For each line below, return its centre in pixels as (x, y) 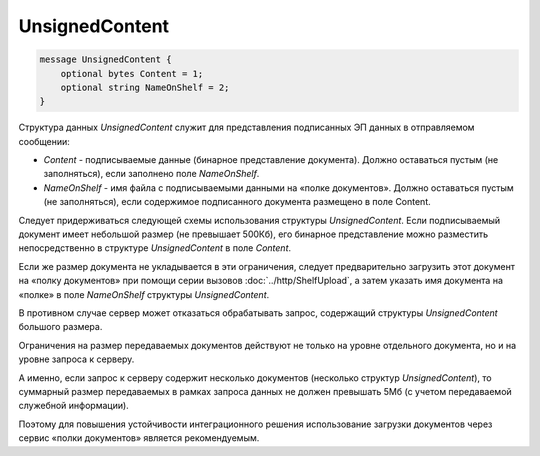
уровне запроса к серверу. (76, 359)
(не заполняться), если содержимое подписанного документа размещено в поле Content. (237, 202)
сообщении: (44, 141)
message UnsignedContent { (105, 59)
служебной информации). (73, 406)
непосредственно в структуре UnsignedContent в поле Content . (155, 248)
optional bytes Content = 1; (132, 73)
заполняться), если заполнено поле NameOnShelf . (151, 174)
